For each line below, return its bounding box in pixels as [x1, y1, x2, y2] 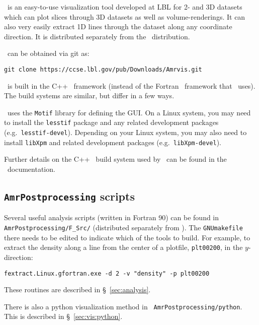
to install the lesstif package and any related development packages [4, 117, 219, 127]
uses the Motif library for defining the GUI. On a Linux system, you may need [7, 107, 251, 117]
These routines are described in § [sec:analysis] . [4, 284, 151, 295]
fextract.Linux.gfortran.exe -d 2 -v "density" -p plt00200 [4, 270, 210, 277]
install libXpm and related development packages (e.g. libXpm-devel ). [4, 137, 222, 147]
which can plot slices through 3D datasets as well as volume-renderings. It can [4, 11, 245, 22]
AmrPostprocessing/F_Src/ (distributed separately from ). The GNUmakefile [4, 222, 243, 232]
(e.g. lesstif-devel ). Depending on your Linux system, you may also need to [4, 127, 247, 138]
